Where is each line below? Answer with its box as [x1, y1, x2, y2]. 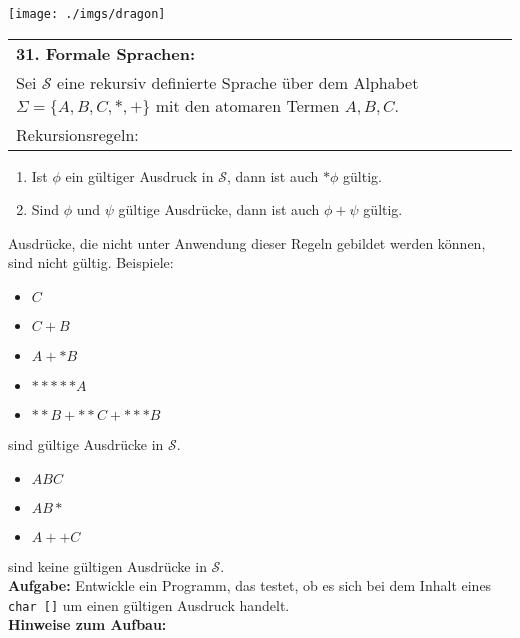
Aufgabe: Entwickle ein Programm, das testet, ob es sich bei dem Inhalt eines [8, 575, 492, 596]
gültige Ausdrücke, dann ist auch [118, 199, 320, 220]
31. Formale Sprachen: [16, 41, 196, 65]
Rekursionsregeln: [16, 122, 139, 146]
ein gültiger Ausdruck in [65, 165, 214, 186]
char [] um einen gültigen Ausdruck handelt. [8, 594, 290, 615]
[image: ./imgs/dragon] [8, 7, 166, 21]
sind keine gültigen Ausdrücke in [8, 555, 207, 576]
